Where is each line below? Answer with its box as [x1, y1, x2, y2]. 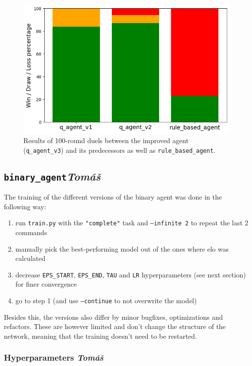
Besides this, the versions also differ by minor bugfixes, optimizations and [4, 311, 223, 322]
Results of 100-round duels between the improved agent [23, 135, 189, 146]
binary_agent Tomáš [4, 168, 101, 183]
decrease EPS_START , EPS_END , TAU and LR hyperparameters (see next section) [15, 269, 246, 279]
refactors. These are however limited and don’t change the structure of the [4, 321, 226, 331]
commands [15, 227, 47, 237]
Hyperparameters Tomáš [4, 351, 104, 364]
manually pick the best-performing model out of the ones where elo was [15, 243, 229, 254]
